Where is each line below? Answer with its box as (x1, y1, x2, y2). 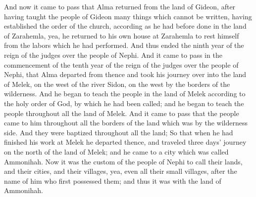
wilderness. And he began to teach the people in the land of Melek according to (4, 88, 246, 99)
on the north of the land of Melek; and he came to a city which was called (4, 146, 229, 157)
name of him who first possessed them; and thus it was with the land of (4, 175, 221, 186)
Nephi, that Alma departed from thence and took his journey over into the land (4, 69, 247, 79)
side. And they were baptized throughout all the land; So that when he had (4, 127, 233, 137)
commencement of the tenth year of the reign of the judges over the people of (4, 59, 239, 70)
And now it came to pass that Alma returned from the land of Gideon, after (4, 1, 236, 11)
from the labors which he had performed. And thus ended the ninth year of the (4, 40, 244, 50)
